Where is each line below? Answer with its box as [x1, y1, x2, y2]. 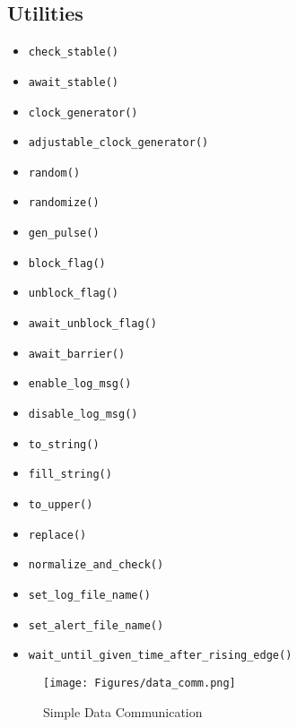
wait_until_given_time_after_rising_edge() [28, 649, 293, 662]
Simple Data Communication [43, 702, 203, 721]
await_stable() [28, 75, 119, 89]
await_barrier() [28, 347, 126, 360]
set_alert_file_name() [28, 619, 164, 632]
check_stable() [28, 46, 119, 59]
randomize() [28, 196, 100, 210]
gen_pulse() [28, 227, 100, 240]
